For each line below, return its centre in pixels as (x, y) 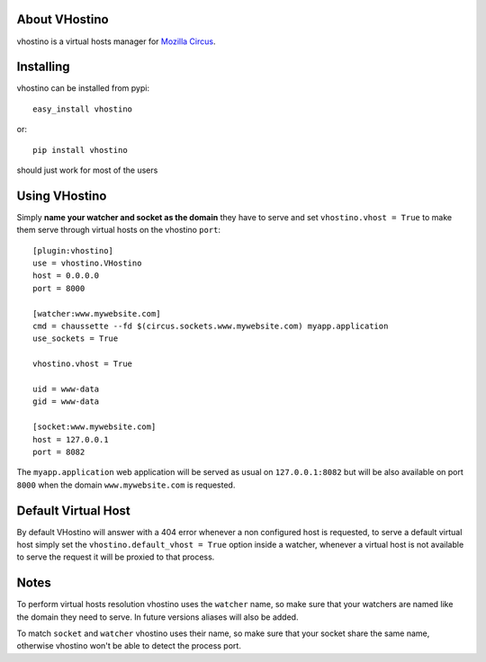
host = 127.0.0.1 (71, 439)
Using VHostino (62, 196)
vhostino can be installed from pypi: (83, 88)
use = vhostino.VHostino (87, 264)
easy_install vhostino (83, 109)
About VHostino (63, 19)
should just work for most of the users (87, 170)
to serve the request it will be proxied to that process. (116, 557)
